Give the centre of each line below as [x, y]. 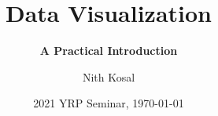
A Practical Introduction [109, 51]
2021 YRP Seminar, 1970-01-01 [109, 103]
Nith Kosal [109, 76]
